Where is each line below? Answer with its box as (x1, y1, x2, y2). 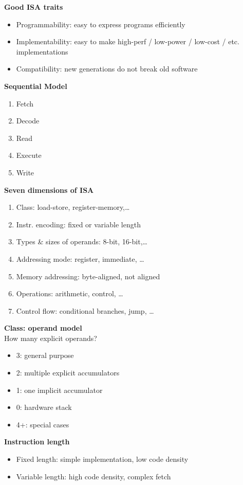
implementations (16, 46, 68, 57)
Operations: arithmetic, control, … (16, 288, 123, 299)
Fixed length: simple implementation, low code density (16, 454, 189, 464)
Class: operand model (4, 322, 82, 333)
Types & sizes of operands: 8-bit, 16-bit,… (16, 236, 147, 247)
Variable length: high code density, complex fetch (16, 471, 171, 481)
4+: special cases (16, 419, 69, 429)
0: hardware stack (16, 402, 72, 412)
